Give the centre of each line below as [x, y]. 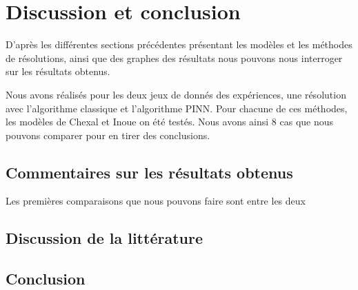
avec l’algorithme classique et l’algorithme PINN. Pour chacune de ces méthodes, [177, 108]
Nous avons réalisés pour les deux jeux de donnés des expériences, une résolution [176, 94]
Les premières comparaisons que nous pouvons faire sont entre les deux [156, 201]
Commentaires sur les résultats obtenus [149, 172]
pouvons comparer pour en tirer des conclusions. [108, 135]
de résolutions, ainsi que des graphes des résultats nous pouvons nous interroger [174, 58]
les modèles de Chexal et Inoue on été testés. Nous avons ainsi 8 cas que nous [170, 122]
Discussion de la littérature [104, 238]
